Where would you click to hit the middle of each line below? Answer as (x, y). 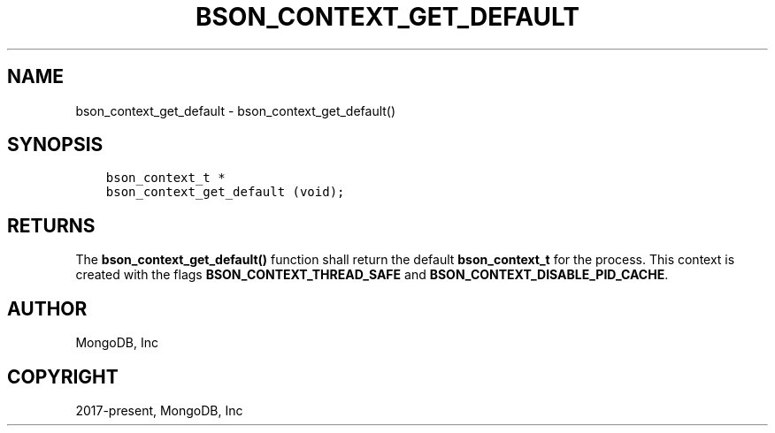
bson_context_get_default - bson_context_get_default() (236, 110)
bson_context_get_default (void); (225, 192)
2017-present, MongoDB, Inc (159, 410)
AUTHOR (47, 308)
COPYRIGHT (63, 376)
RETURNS (51, 225)
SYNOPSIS (55, 145)
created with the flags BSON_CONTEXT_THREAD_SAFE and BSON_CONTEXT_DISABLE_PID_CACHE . (372, 275)
